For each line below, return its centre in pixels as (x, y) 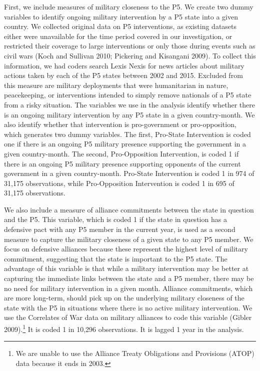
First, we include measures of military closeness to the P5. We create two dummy (129, 6)
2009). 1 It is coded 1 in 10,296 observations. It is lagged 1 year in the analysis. (124, 328)
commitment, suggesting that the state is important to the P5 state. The (116, 258)
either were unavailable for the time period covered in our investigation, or (118, 36)
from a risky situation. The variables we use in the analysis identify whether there (129, 104)
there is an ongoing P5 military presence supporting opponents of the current (122, 163)
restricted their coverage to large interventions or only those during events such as (130, 46)
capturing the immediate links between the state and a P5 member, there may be (129, 278)
